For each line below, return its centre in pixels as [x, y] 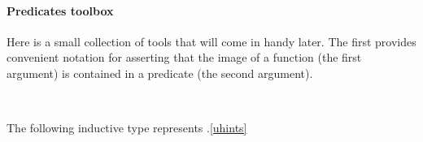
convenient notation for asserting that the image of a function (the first [184, 57]
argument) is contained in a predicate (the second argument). [160, 73]
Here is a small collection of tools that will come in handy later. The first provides [211, 41]
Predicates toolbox [60, 10]
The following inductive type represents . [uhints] [127, 128]
